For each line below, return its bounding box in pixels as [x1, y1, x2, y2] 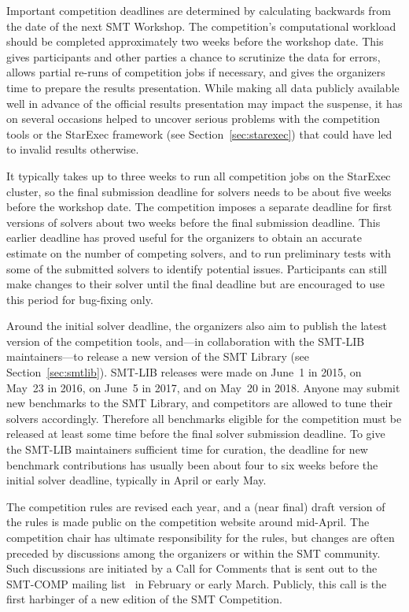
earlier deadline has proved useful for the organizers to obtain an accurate [6, 229, 363, 246]
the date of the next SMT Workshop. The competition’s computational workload [6, 17, 396, 34]
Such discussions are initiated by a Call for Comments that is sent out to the [6, 560, 378, 577]
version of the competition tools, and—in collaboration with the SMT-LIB [6, 332, 365, 349]
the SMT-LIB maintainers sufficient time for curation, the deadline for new [6, 441, 368, 458]
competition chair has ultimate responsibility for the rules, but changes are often [6, 529, 395, 545]
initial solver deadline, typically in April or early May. [6, 472, 267, 488]
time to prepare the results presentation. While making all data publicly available [6, 79, 400, 95]
